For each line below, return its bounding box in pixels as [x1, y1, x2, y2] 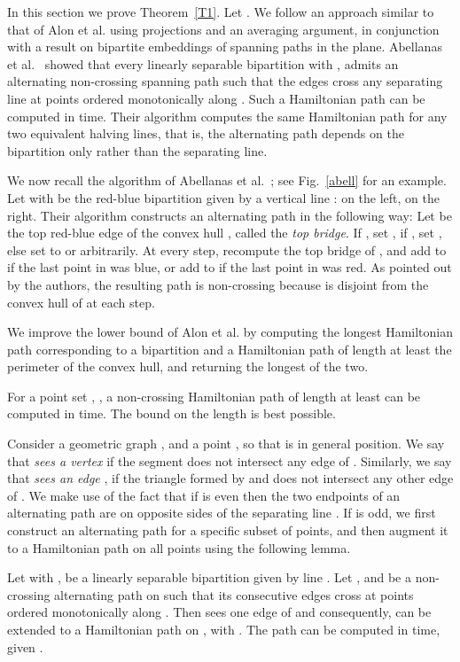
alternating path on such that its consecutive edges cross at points [54, 585, 414, 604]
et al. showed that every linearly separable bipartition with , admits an [7, 54, 399, 73]
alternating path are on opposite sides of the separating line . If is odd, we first [7, 503, 436, 522]
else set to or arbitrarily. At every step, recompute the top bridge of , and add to [7, 240, 447, 259]
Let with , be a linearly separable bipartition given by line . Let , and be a [7, 568, 411, 587]
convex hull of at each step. [7, 292, 155, 311]
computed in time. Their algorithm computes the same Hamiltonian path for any [7, 106, 448, 125]
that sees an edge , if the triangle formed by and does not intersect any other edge [7, 469, 454, 487]
